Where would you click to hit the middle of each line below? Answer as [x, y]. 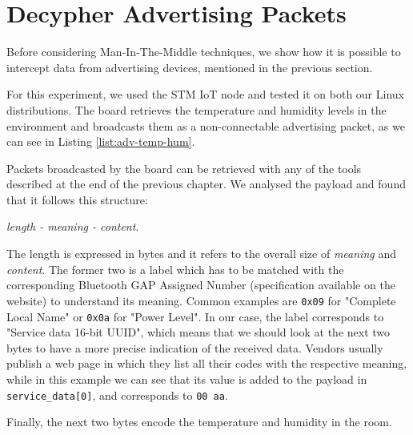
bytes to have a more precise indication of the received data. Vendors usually [195, 347]
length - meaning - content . [73, 226]
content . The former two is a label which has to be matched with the [175, 269]
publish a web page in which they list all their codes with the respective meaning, [207, 363]
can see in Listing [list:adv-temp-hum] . [101, 141]
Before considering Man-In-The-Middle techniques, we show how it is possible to [204, 52]
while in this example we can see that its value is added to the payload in [187, 379]
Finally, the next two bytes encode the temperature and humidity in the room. [199, 422]
